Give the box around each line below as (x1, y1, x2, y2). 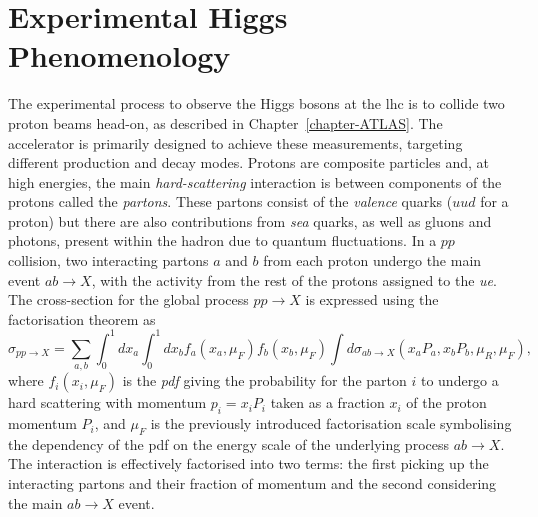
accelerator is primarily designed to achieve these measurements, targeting (8, 132, 463, 153)
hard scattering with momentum (8, 392, 207, 413)
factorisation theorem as (8, 308, 156, 329)
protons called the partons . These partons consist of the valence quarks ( (8, 191, 453, 212)
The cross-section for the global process (8, 289, 249, 310)
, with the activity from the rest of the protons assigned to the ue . (91, 269, 497, 290)
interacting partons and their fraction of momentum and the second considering (8, 473, 497, 494)
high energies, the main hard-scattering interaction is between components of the (8, 171, 502, 192)
